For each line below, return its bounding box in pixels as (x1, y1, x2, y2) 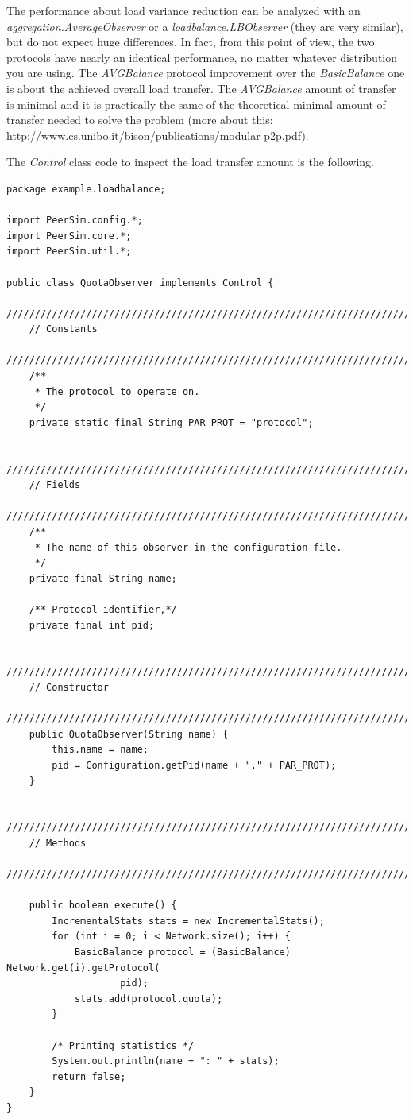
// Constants (29, 323, 98, 335)
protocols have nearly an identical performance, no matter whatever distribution (6, 48, 398, 65)
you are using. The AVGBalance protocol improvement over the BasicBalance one (6, 64, 405, 81)
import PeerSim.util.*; (6, 246, 132, 257)
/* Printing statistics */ (52, 1040, 195, 1051)
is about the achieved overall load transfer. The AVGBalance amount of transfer (6, 79, 396, 96)
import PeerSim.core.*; (6, 230, 132, 242)
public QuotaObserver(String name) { (29, 728, 229, 740)
